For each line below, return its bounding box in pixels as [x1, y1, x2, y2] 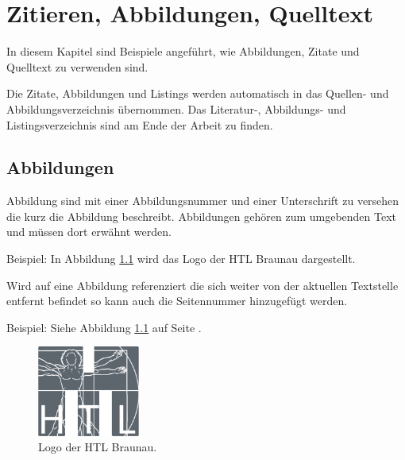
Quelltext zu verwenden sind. [6, 58, 148, 75]
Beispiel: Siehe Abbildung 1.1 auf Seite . [6, 319, 202, 335]
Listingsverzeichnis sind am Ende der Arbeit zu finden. [6, 116, 273, 133]
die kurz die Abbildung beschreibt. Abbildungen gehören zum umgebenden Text [6, 207, 397, 224]
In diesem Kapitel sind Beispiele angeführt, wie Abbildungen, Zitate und [6, 43, 360, 60]
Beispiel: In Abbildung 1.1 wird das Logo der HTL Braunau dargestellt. [6, 250, 356, 267]
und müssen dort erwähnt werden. [6, 223, 172, 240]
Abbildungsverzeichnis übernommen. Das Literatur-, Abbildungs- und [6, 100, 346, 117]
